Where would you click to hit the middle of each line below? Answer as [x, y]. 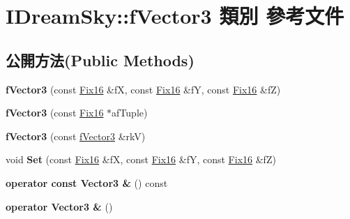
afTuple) [130, 113]
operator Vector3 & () [59, 206]
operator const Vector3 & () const [87, 182]
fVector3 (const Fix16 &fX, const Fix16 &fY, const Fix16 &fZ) [143, 89]
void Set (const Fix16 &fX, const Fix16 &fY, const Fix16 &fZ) [141, 159]
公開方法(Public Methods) [100, 60]
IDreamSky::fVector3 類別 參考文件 [175, 16]
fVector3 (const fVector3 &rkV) [76, 136]
